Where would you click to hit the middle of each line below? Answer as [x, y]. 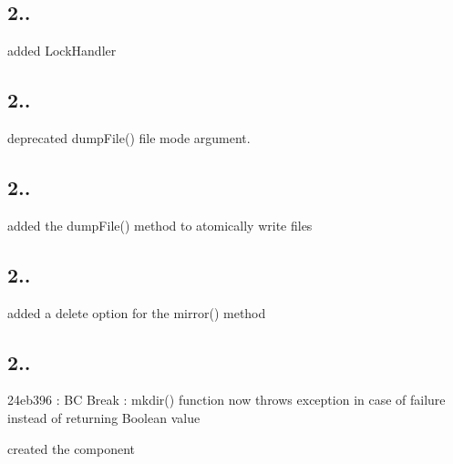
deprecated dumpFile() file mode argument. [129, 138]
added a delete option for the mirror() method [137, 312]
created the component [72, 448]
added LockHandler [62, 51]
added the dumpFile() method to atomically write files [160, 225]
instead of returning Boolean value [104, 417]
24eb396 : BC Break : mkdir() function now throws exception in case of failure [226, 400]
